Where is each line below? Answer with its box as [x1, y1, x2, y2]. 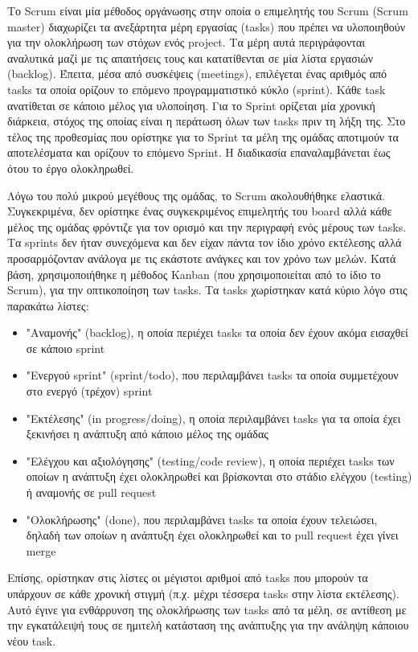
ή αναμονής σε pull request [26, 484, 157, 501]
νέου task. [7, 632, 56, 649]
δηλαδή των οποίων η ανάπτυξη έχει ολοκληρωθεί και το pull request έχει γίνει [26, 527, 399, 543]
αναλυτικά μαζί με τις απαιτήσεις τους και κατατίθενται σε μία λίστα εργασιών [7, 49, 374, 66]
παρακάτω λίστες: [7, 297, 89, 314]
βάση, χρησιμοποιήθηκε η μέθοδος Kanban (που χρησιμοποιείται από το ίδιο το [7, 265, 381, 282]
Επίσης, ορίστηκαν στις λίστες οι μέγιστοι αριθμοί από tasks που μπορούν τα [7, 569, 368, 586]
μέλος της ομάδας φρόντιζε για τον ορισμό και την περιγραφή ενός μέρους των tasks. [7, 218, 407, 235]
